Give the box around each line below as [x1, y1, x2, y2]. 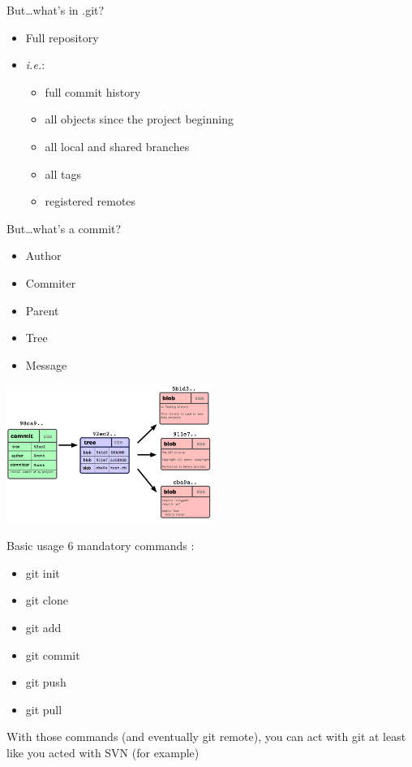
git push [25, 674, 67, 691]
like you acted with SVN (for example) [6, 744, 200, 760]
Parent [25, 301, 59, 318]
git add [25, 619, 62, 636]
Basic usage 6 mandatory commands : [6, 537, 195, 554]
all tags [45, 165, 82, 182]
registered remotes [45, 193, 136, 210]
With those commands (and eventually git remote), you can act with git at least [6, 728, 406, 745]
